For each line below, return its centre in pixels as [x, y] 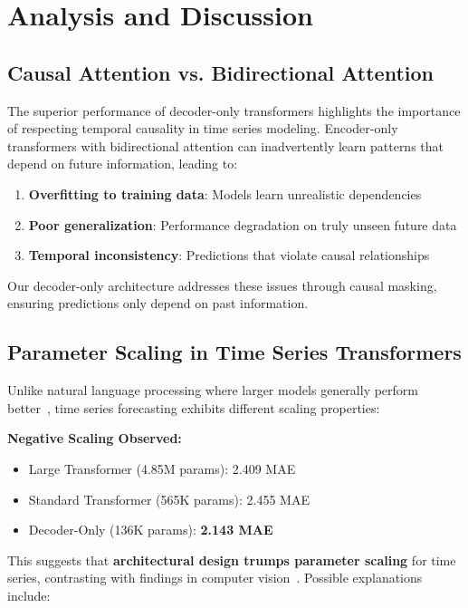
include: [29, 595]
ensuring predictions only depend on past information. [158, 303]
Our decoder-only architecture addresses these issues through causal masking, [222, 285]
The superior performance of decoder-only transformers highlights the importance [234, 110]
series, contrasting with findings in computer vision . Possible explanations [215, 578]
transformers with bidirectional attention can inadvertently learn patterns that [226, 145]
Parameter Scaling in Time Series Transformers [234, 352]
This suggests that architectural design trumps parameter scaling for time [232, 560]
